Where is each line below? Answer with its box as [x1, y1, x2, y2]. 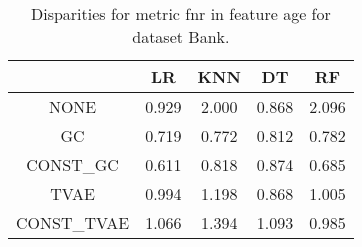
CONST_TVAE [16, 211, 130, 234]
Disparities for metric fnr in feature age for [30, 2, 331, 25]
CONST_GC [26, 153, 119, 176]
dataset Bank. [132, 25, 230, 48]
